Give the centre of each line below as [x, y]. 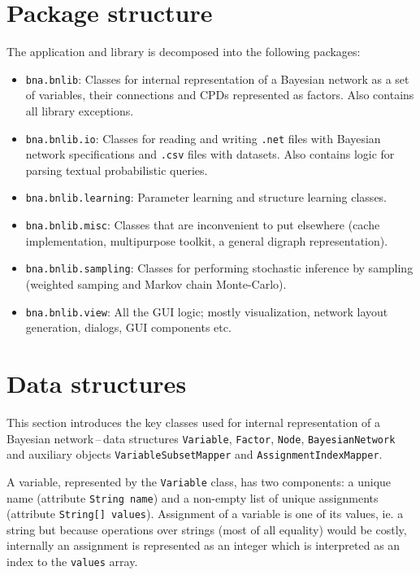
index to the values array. [72, 562]
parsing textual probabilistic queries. [117, 170]
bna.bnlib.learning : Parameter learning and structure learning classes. [206, 197]
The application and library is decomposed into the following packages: [184, 52]
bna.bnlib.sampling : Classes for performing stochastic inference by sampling [219, 268]
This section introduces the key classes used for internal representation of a [194, 422]
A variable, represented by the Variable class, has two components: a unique [199, 481]
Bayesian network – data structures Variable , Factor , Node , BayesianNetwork [201, 438]
